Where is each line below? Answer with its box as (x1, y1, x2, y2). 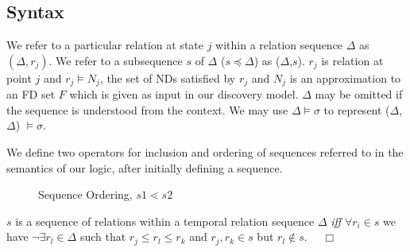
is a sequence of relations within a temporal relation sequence (15, 212, 315, 229)
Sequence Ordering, (38, 186, 133, 203)
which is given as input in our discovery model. (69, 86, 299, 103)
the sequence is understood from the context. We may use (6, 101, 288, 118)
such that (79, 228, 126, 245)
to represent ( (323, 101, 390, 118)
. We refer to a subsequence (48, 52, 183, 68)
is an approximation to (289, 69, 401, 86)
